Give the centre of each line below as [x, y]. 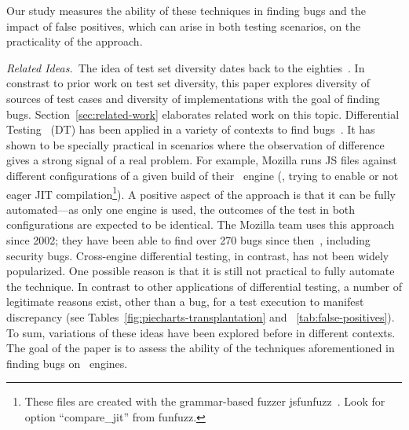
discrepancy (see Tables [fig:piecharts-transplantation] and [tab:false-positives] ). [201, 316]
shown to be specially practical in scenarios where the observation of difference [195, 144]
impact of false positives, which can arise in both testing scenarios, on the [184, 26]
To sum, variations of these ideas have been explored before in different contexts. [201, 332]
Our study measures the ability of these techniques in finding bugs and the [186, 10]
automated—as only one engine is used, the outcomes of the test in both [181, 209]
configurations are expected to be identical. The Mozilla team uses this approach [201, 224]
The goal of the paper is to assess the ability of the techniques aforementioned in [201, 348]
